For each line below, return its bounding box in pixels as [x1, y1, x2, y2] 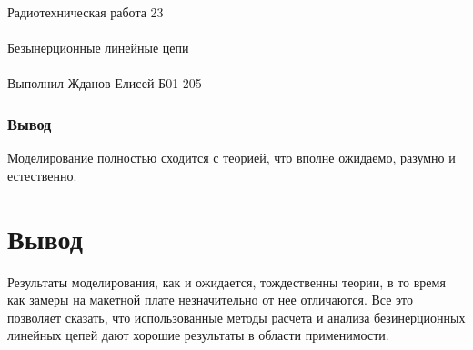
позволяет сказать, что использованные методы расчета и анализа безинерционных [7, 307, 466, 326]
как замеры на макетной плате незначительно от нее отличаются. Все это [7, 290, 414, 309]
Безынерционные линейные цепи [7, 38, 189, 57]
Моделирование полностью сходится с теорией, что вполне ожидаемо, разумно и [7, 148, 456, 167]
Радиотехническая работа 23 [7, 3, 164, 21]
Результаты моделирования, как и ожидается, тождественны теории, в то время [7, 272, 446, 291]
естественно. [7, 165, 77, 185]
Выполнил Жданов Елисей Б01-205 [7, 74, 202, 93]
